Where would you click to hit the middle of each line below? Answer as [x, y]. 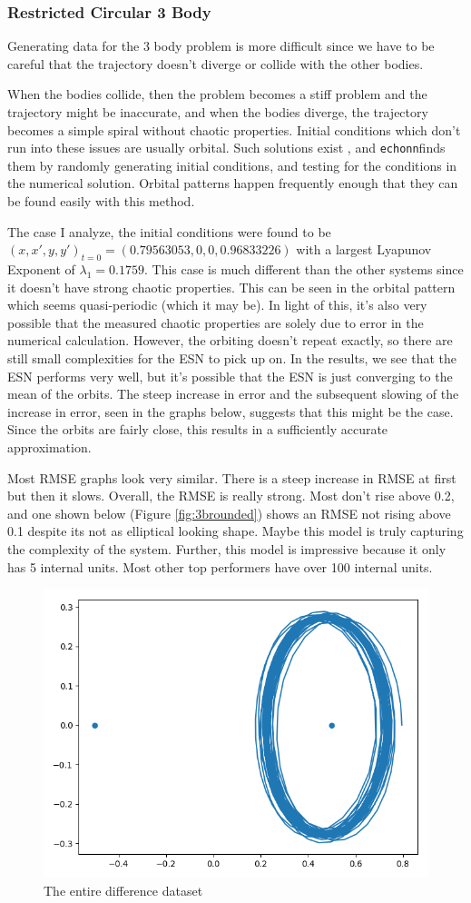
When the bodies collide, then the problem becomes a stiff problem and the [217, 94]
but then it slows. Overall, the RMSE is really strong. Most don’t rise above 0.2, [231, 496]
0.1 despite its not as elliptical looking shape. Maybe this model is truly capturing [235, 531]
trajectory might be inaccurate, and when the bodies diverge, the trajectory [218, 112]
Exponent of [41, 269]
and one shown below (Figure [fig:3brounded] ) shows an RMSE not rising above [229, 513]
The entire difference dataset [123, 890]
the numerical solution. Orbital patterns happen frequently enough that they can [233, 183]
